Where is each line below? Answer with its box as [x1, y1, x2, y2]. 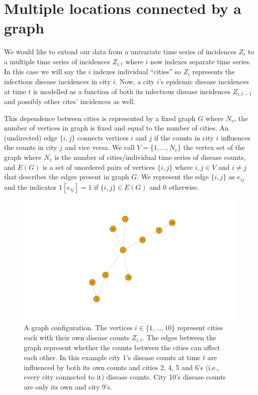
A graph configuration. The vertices [24, 322, 133, 333]
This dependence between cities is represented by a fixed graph [4, 113, 196, 123]
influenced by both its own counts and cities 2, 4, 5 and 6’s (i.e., [24, 362, 219, 372]
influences [221, 132, 251, 142]
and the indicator [4, 181, 57, 192]
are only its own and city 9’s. [24, 381, 112, 392]
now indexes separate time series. [150, 56, 251, 66]
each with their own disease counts [24, 332, 130, 343]
